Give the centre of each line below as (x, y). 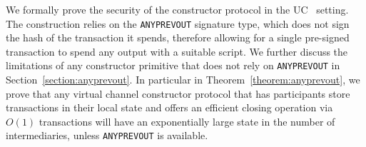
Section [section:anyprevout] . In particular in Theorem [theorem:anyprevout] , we (183, 80)
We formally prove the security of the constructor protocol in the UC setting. (177, 9)
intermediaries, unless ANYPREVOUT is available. (107, 135)
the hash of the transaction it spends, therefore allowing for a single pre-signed (178, 37)
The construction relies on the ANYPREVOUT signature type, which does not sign (178, 23)
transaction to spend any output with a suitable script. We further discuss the (177, 51)
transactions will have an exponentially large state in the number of (187, 121)
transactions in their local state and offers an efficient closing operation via (169, 107)
